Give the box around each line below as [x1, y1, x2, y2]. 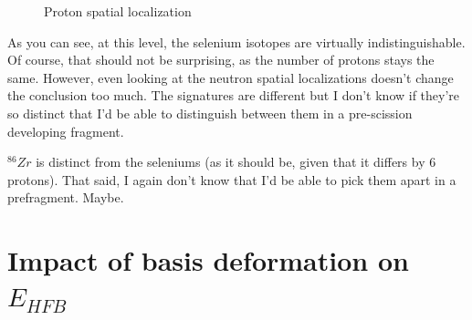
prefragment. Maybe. [7, 188, 124, 207]
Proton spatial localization [44, 2, 192, 20]
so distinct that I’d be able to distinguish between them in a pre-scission [7, 103, 413, 122]
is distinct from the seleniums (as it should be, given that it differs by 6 [36, 152, 436, 171]
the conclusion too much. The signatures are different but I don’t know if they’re [7, 86, 460, 105]
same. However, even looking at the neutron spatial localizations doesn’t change [7, 67, 454, 87]
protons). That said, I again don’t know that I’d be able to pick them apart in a [7, 170, 456, 189]
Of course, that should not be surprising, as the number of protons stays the [7, 50, 435, 69]
